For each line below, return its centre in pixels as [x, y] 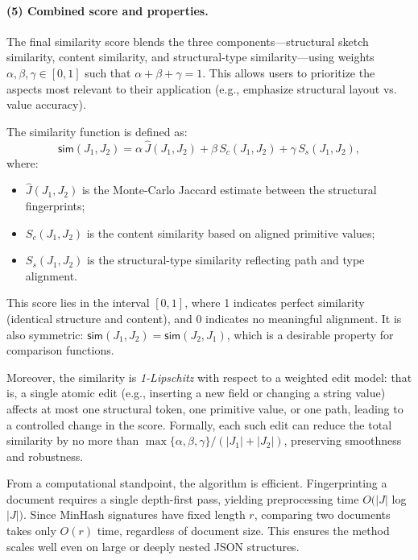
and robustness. [45, 456]
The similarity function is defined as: [97, 131]
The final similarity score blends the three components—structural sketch [188, 41]
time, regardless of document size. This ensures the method [243, 531]
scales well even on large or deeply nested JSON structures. [153, 546]
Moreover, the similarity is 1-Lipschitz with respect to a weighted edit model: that [209, 377]
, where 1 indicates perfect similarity [275, 303]
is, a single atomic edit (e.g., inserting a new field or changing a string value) [196, 393]
